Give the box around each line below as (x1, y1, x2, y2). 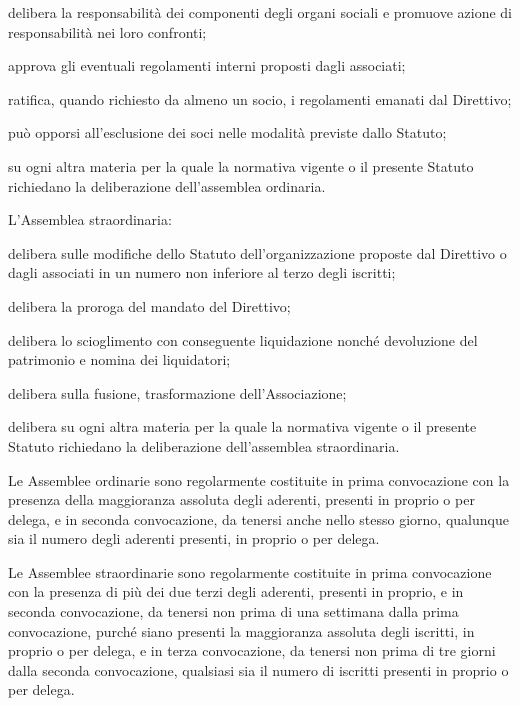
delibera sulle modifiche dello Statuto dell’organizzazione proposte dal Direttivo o (8, 242, 507, 263)
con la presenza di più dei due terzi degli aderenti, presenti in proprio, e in (8, 581, 464, 602)
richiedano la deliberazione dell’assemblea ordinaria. (8, 175, 326, 196)
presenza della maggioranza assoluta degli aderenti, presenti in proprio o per (8, 489, 475, 510)
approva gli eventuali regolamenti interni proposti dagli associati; (8, 55, 406, 76)
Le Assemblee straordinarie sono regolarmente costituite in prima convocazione (8, 561, 492, 582)
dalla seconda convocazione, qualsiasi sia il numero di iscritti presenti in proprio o (8, 659, 509, 680)
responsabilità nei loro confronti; (8, 21, 207, 42)
